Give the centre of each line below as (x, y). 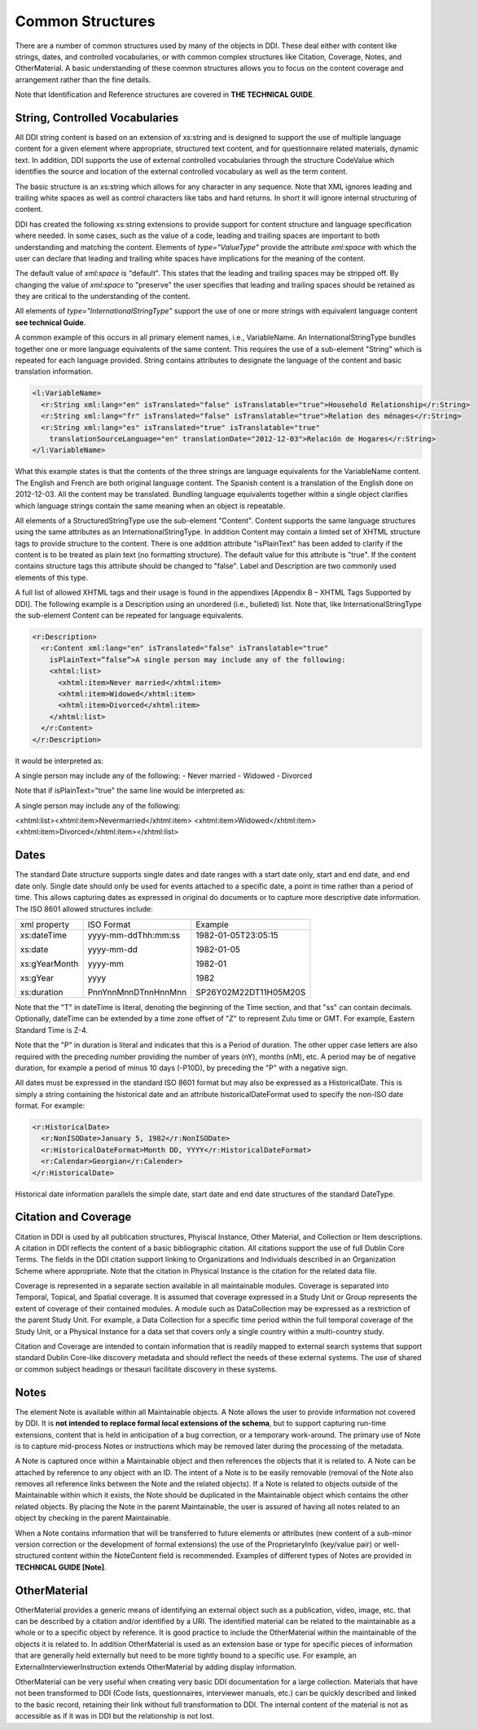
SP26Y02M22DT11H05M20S (251, 992)
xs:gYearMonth (49, 964)
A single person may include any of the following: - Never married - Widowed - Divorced (164, 775)
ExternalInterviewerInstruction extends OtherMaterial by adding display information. (156, 1666)
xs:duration (42, 992)
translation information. (54, 371)
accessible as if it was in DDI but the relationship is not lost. (115, 1716)
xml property (44, 924)
